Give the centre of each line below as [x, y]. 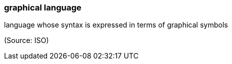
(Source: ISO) [27, 40]
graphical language [43, 7]
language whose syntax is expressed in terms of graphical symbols [116, 25]
